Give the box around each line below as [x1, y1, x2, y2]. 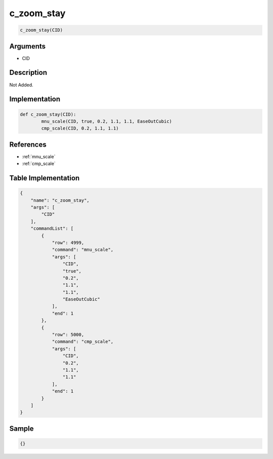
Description [9, 68, 48, 77]
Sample [9, 424, 34, 433]
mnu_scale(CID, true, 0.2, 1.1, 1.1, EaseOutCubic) [41, 118, 172, 124]
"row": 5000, [52, 332, 84, 338]
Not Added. [9, 81, 34, 88]
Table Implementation [9, 174, 80, 182]
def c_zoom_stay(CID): [20, 111, 76, 117]
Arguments [9, 42, 46, 51]
